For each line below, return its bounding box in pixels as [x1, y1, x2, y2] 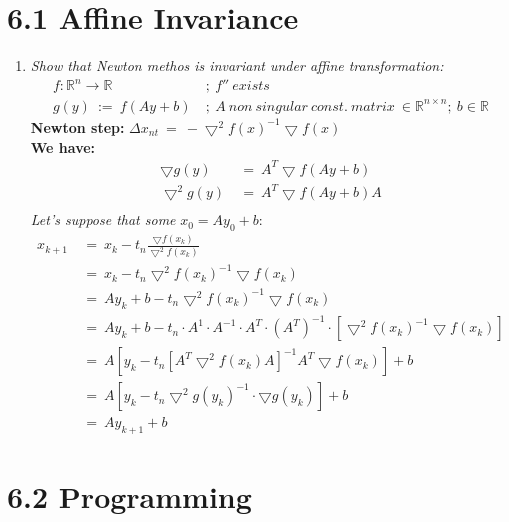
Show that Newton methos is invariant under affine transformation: [30, 55, 444, 76]
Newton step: [30, 116, 125, 137]
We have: [30, 136, 96, 157]
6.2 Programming [7, 476, 252, 517]
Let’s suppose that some [30, 209, 176, 230]
